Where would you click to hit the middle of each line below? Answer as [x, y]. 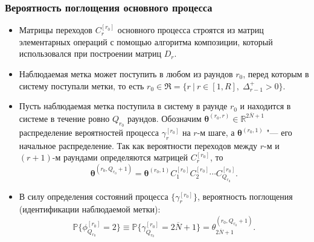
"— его [279, 132]
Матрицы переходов [56, 30]
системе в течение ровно [64, 118]
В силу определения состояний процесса [94, 196]
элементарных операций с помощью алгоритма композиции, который [146, 41]
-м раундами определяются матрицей [120, 157]
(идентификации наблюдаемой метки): [90, 209]
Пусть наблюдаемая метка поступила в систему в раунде [123, 106]
